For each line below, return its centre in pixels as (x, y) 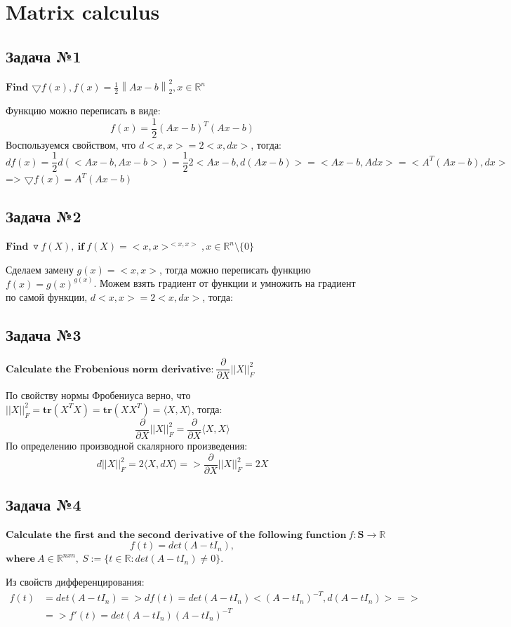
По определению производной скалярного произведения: (127, 445)
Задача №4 (44, 505)
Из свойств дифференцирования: (75, 582)
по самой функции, (47, 297)
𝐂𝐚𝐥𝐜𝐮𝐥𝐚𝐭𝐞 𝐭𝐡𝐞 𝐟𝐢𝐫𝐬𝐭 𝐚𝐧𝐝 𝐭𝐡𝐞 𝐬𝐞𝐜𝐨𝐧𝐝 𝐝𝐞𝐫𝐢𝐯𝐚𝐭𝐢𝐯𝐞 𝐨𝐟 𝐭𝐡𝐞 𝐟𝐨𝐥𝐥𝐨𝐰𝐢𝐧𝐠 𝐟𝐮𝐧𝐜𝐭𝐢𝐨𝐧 (176, 535)
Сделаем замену (40, 269)
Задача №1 (44, 56)
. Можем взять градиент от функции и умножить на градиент (225, 283)
